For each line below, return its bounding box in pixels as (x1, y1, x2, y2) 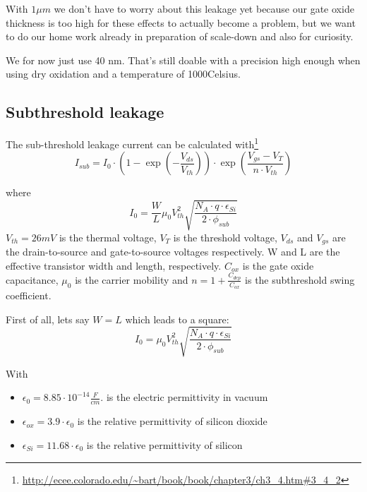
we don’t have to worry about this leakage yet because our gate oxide (54, 1, 354, 16)
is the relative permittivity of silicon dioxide (77, 414, 267, 428)
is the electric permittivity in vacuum (106, 390, 268, 404)
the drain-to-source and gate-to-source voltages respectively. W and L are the (6, 244, 340, 259)
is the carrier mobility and (75, 272, 188, 287)
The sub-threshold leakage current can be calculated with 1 (6, 135, 259, 151)
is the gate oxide (242, 258, 314, 272)
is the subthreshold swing (245, 272, 355, 287)
